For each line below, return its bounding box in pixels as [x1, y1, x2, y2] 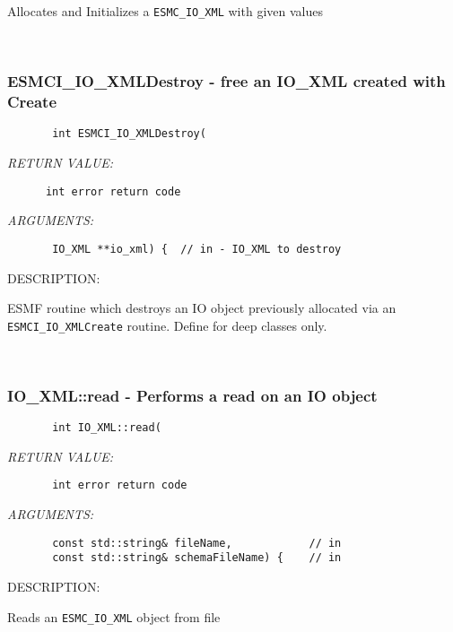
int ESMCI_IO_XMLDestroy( [52, 127, 206, 141]
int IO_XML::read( [52, 421, 161, 435]
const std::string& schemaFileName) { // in [52, 551, 342, 565]
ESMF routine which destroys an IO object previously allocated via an [7, 299, 396, 317]
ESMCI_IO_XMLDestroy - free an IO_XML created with [7, 70, 446, 92]
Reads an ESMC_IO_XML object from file [7, 607, 221, 626]
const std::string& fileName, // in [52, 536, 342, 550]
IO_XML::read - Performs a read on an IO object [7, 384, 378, 406]
